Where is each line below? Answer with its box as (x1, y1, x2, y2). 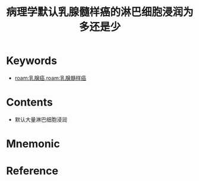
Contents (6, 96, 53, 109)
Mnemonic (6, 137, 61, 151)
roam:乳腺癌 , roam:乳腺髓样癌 (14, 74, 87, 81)
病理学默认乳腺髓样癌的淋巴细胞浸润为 (6, 5, 194, 19)
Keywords (6, 54, 58, 68)
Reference (6, 164, 58, 178)
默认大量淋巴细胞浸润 (14, 116, 67, 123)
